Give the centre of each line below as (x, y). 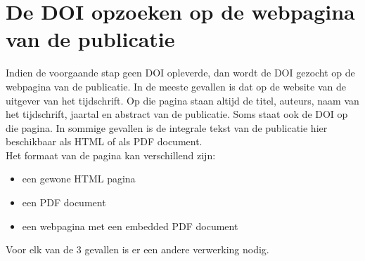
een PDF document (64, 202)
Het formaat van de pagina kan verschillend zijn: (111, 155)
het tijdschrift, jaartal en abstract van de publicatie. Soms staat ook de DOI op (177, 114)
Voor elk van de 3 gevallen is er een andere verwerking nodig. (137, 249)
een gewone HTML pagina (79, 179)
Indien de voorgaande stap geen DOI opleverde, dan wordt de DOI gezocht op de (180, 73)
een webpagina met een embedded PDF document (130, 226)
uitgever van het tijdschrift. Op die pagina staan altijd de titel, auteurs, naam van (182, 100)
